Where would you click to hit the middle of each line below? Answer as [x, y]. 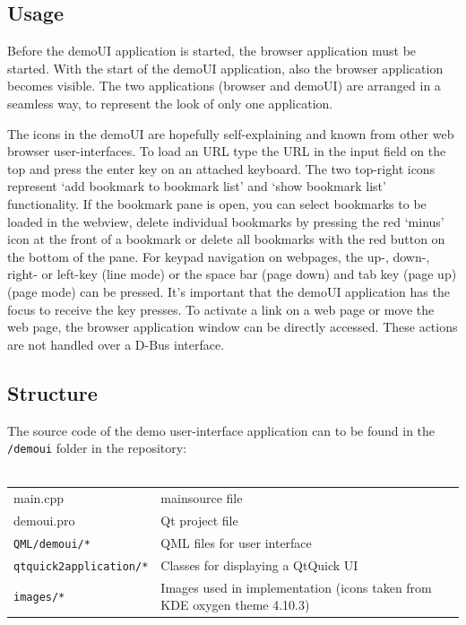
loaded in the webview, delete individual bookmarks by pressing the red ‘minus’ [226, 221]
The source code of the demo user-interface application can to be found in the [221, 430]
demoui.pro [44, 520]
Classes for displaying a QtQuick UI [259, 564]
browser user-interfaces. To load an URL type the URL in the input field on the [227, 151]
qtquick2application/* [81, 566]
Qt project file [199, 520]
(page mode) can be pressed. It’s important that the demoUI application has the [229, 291]
